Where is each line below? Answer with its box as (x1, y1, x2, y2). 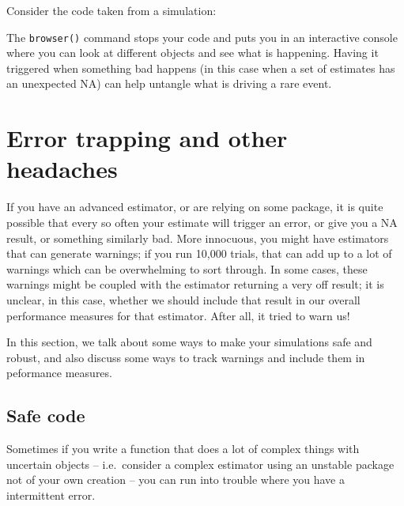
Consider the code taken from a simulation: (6, 2, 217, 18)
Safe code (6, 403, 85, 428)
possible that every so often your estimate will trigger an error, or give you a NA (6, 213, 398, 230)
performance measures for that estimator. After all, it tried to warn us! (6, 307, 350, 323)
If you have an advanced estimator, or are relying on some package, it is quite (6, 198, 383, 215)
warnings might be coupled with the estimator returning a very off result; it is (6, 276, 384, 293)
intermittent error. (6, 486, 96, 503)
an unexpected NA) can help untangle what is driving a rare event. (6, 75, 332, 92)
